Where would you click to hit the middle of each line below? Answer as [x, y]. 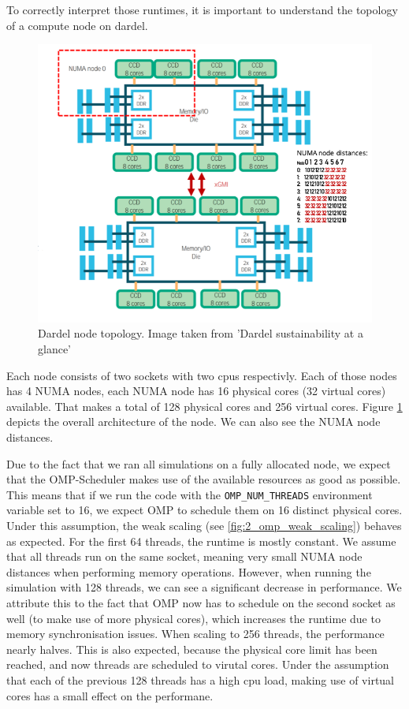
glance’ [54, 349]
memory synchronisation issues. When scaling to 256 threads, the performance [195, 634]
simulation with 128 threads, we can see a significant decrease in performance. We [204, 587]
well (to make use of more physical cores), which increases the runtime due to [193, 618]
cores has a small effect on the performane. [110, 695]
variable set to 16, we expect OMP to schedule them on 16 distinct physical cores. [204, 510]
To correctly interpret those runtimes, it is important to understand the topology [202, 9]
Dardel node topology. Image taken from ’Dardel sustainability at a [201, 333]
